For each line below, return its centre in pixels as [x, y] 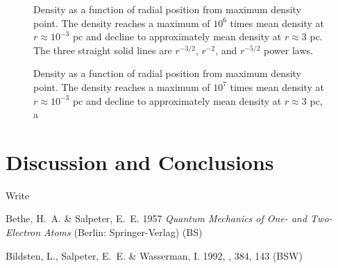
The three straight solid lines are [103, 50]
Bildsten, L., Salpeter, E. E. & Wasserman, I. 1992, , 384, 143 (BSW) [154, 255]
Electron [23, 232]
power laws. [288, 50]
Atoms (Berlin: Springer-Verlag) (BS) [123, 232]
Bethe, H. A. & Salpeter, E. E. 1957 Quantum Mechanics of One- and [157, 218]
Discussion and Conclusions [140, 161]
